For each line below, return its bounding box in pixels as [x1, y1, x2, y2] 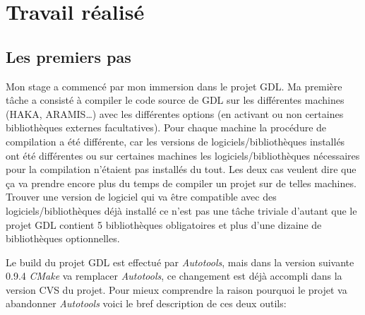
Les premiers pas [6, 45, 131, 67]
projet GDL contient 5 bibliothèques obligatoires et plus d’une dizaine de [6, 217, 322, 232]
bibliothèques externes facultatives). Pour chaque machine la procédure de [6, 120, 327, 135]
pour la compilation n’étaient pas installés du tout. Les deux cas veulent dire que [6, 162, 357, 177]
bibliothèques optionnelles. [6, 231, 120, 246]
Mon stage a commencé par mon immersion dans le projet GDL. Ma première [6, 78, 342, 93]
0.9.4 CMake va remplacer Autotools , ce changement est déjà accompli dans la [6, 268, 342, 283]
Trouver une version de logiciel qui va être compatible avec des [6, 189, 277, 204]
